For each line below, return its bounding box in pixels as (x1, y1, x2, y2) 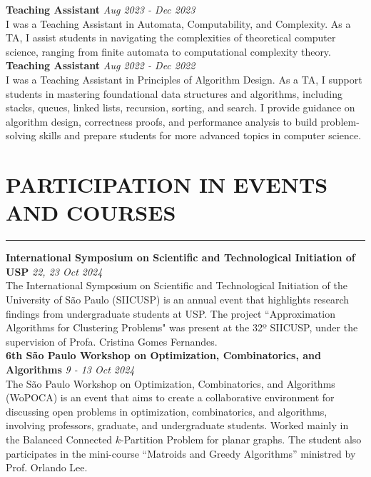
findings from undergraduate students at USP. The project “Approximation (6, 306, 335, 321)
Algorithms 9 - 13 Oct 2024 (6, 362, 135, 376)
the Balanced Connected (6, 431, 113, 446)
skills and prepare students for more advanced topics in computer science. (39, 128, 362, 143)
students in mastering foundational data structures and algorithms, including (6, 86, 343, 101)
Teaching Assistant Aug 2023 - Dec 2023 (6, 2, 195, 16)
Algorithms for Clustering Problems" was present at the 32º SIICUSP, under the (6, 320, 358, 335)
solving (6, 128, 36, 143)
